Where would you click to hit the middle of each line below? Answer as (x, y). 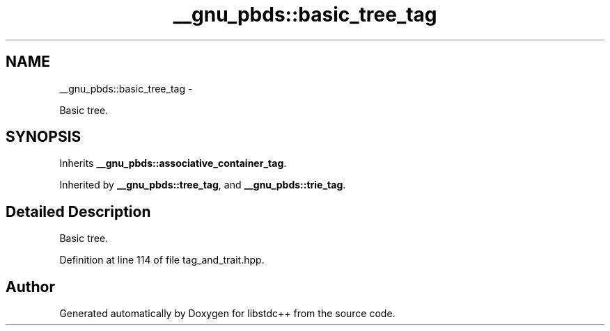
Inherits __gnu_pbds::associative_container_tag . (173, 163)
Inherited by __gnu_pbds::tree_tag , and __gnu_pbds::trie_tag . (203, 185)
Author (30, 286)
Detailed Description (78, 211)
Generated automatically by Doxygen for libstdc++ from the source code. (227, 314)
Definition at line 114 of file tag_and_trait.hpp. (162, 260)
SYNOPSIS (44, 137)
